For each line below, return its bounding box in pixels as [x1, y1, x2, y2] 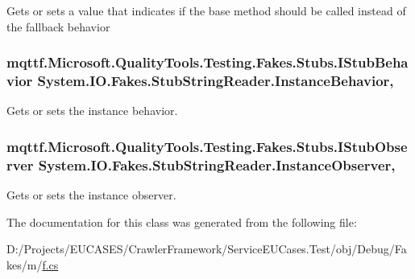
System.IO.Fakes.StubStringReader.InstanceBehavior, [37, 71, 394, 91]
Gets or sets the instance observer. [6, 187, 176, 203]
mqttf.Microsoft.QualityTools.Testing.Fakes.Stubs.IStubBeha [6, 52, 409, 72]
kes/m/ [6, 256, 43, 273]
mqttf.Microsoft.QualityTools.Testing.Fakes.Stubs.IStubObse [6, 136, 408, 156]
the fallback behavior [6, 18, 110, 35]
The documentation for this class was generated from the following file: [6, 213, 357, 230]
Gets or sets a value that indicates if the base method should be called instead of [6, 2, 406, 18]
